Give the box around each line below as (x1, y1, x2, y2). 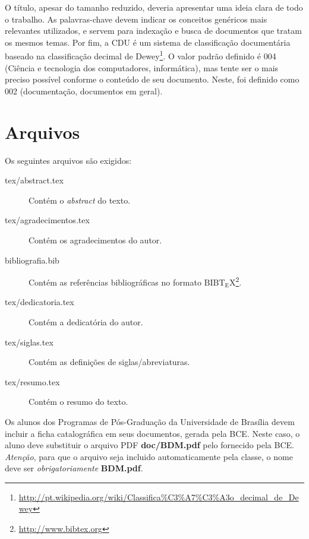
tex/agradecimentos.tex (5, 214, 90, 226)
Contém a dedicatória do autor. (29, 315, 143, 328)
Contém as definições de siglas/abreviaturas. (29, 356, 190, 368)
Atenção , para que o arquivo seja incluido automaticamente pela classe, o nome (5, 450, 293, 462)
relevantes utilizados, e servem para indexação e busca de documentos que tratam (5, 24, 302, 37)
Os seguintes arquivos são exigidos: (5, 154, 132, 166)
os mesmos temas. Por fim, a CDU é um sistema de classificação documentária (5, 36, 291, 48)
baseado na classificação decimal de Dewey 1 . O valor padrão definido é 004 (5, 48, 276, 62)
